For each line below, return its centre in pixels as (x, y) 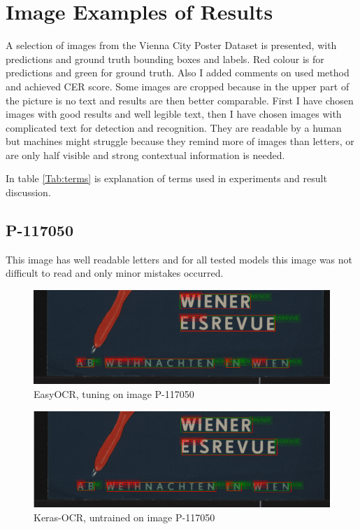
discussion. (28, 192)
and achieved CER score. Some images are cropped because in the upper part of (178, 86)
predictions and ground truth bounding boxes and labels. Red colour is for (165, 59)
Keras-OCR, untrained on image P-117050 (124, 517)
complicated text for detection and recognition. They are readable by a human (174, 127)
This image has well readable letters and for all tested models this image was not (179, 259)
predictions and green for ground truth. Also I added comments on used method (178, 73)
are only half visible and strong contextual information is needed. (145, 154)
